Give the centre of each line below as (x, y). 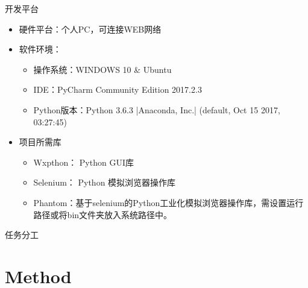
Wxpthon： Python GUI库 (83, 162)
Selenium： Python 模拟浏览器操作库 (105, 182)
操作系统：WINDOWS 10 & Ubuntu (102, 69)
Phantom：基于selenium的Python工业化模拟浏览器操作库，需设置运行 (168, 202)
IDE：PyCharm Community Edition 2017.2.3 (118, 89)
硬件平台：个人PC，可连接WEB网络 (90, 29)
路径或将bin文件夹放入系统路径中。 (103, 214)
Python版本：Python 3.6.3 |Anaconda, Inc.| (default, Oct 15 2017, (157, 109)
